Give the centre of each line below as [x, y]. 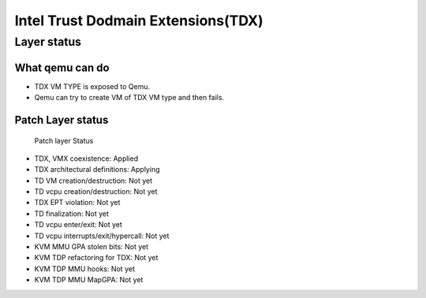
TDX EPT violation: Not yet [77, 203]
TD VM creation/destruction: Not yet [93, 181]
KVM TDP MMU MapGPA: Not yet [89, 280]
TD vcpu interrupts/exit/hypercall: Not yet [102, 236]
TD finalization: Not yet [72, 214]
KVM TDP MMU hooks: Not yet [85, 269]
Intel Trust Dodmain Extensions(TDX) [139, 20]
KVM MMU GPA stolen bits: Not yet [92, 247]
